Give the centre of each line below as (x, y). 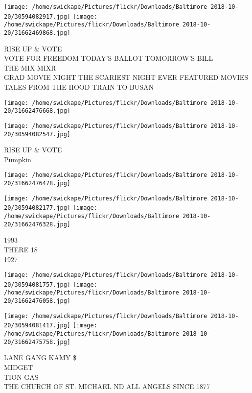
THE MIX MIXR (30, 67)
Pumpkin (18, 159)
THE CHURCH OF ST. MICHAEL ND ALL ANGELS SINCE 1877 (107, 386)
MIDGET (19, 367)
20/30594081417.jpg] (37, 326)
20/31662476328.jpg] (37, 224)
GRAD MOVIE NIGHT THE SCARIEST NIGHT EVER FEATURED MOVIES (126, 77)
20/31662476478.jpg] (37, 184)
